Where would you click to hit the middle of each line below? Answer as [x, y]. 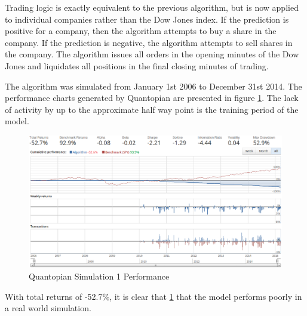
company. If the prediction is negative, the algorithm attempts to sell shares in [149, 42]
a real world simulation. [48, 308]
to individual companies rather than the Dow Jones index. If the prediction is [147, 19]
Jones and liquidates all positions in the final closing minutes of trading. [137, 65]
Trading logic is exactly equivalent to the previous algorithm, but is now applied [152, 7]
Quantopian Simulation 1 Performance [99, 276]
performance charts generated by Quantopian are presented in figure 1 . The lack [152, 98]
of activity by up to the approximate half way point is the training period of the [152, 109]
